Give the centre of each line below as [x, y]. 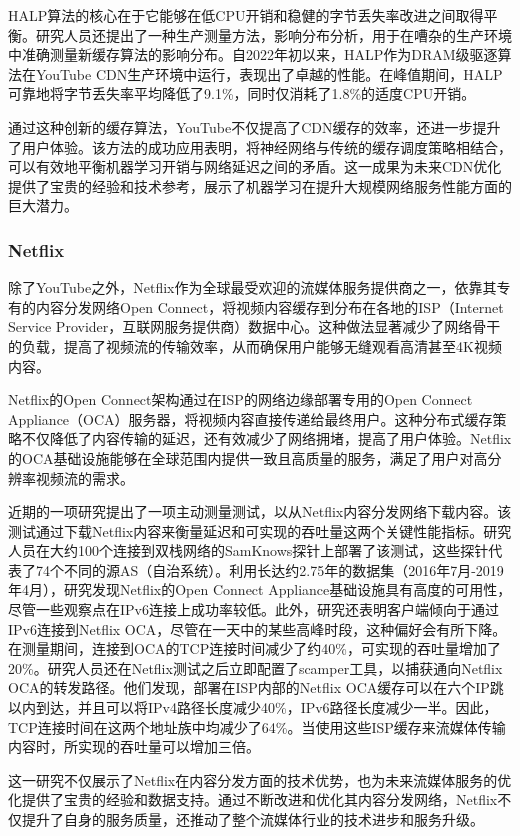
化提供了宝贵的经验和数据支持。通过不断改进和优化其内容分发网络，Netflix [253, 799]
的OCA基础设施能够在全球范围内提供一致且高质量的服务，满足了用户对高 [248, 457]
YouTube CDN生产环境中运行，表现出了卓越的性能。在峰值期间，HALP [269, 73]
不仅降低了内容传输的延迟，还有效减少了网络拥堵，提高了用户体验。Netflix [266, 438]
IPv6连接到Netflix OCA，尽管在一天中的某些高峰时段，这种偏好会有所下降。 [257, 628]
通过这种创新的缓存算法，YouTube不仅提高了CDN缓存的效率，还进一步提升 [254, 126]
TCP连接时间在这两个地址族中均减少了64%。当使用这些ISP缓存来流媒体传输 [257, 726]
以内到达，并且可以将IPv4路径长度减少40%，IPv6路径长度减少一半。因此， [253, 707]
